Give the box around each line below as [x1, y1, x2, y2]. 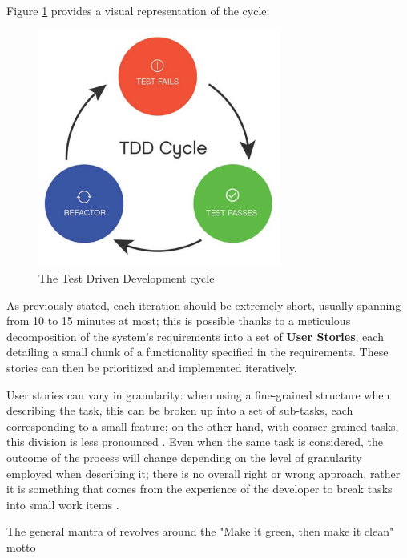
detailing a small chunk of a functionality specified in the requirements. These [6, 343, 389, 360]
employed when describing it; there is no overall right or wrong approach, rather [6, 464, 401, 481]
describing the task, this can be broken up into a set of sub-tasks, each [6, 402, 353, 419]
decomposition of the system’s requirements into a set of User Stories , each [6, 327, 384, 344]
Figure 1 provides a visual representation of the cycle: [6, 2, 270, 18]
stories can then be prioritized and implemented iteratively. [6, 359, 297, 376]
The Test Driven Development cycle [38, 270, 215, 287]
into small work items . [6, 496, 119, 512]
